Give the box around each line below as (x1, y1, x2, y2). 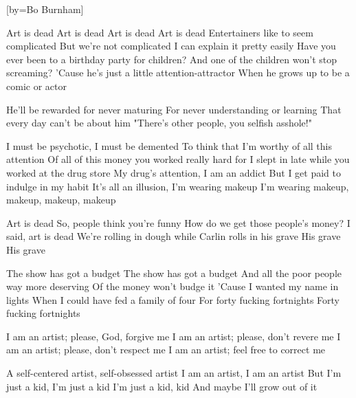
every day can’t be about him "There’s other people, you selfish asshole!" (6, 115, 312, 130)
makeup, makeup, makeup (6, 192, 116, 207)
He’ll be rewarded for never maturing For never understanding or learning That (6, 102, 342, 116)
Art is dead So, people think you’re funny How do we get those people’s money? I (6, 215, 351, 230)
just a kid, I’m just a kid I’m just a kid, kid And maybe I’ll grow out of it (6, 379, 318, 393)
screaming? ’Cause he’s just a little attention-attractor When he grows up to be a (6, 65, 350, 80)
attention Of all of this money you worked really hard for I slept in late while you (6, 152, 350, 166)
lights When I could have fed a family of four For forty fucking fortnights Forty (6, 292, 340, 307)
